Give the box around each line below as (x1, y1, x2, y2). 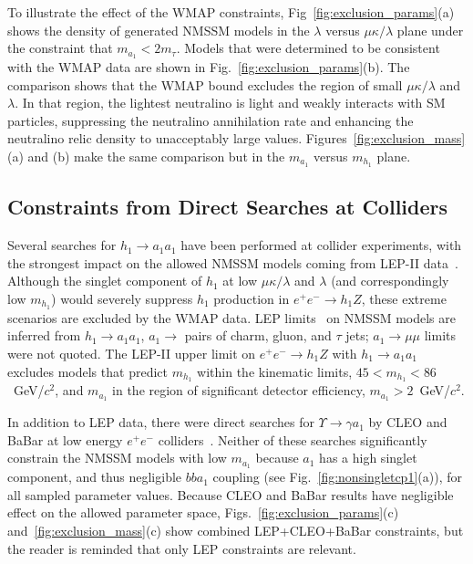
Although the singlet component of (7, 271, 202, 290)
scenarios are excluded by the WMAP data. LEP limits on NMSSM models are (7, 308, 456, 327)
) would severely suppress (51, 288, 193, 308)
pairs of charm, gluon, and (184, 326, 332, 345)
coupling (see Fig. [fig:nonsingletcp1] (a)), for (212, 467, 462, 486)
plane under (396, 20, 464, 39)
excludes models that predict (7, 361, 168, 381)
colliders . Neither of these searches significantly (158, 430, 427, 449)
